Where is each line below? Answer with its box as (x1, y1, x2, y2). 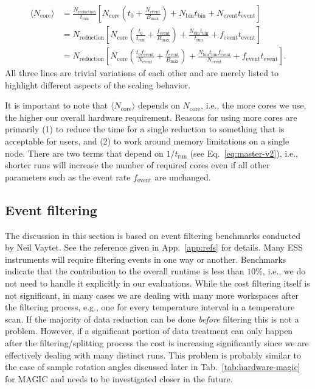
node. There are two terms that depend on (5, 146, 164, 159)
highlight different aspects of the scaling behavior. (5, 78, 191, 91)
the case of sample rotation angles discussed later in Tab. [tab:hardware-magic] (5, 360, 300, 373)
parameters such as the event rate (5, 170, 131, 183)
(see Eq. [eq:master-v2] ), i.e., (190, 146, 299, 159)
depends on (138, 99, 180, 112)
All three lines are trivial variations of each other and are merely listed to (5, 66, 279, 79)
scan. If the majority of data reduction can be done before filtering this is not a (5, 312, 299, 325)
